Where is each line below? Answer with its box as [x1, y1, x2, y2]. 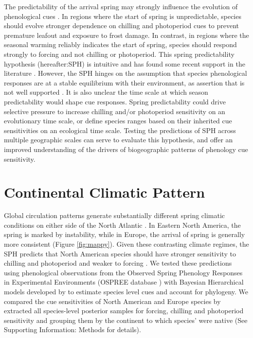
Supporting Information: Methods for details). [4, 324, 141, 335]
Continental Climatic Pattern [4, 182, 205, 202]
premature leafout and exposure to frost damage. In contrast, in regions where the [4, 30, 249, 40]
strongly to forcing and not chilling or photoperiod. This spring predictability [4, 49, 235, 59]
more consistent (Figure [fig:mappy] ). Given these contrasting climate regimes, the [4, 239, 249, 249]
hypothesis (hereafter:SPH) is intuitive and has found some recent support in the [4, 58, 245, 68]
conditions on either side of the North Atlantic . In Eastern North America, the [4, 220, 241, 230]
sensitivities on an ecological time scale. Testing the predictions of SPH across [4, 125, 236, 135]
